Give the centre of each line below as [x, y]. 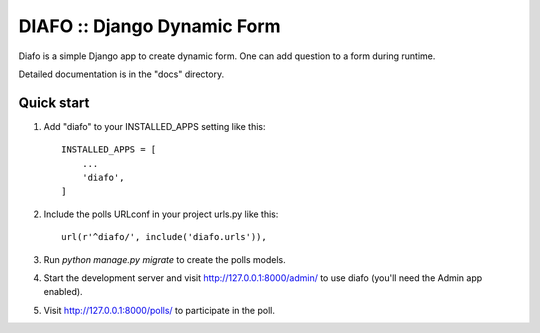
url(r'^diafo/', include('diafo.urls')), [164, 237]
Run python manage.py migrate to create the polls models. [164, 259]
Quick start [54, 102]
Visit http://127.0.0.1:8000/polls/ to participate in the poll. [159, 310]
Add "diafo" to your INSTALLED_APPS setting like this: [154, 126]
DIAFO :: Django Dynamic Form [149, 26]
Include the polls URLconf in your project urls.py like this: [161, 214]
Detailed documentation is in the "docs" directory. [121, 74]
